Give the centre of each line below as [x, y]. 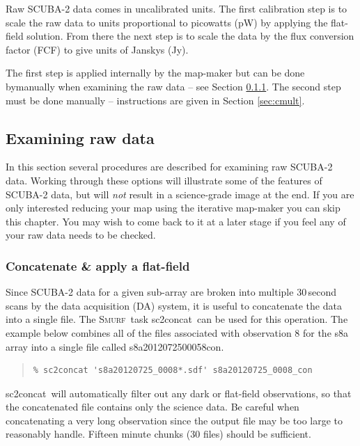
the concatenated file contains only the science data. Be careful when [152, 407]
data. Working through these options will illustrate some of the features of [164, 180]
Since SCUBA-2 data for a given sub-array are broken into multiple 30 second [171, 292]
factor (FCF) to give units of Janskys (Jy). [97, 49]
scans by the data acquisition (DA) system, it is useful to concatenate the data [174, 305]
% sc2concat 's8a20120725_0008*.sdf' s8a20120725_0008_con [173, 371]
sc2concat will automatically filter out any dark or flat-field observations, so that [179, 393]
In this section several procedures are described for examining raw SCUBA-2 [169, 167]
